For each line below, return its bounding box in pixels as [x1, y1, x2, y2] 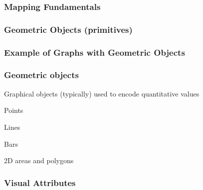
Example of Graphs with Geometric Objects [4, 46, 185, 58]
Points [4, 105, 23, 115]
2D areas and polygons [4, 155, 74, 166]
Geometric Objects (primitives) [4, 23, 133, 35]
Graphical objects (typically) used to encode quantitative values [4, 88, 200, 98]
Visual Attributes [4, 176, 76, 189]
